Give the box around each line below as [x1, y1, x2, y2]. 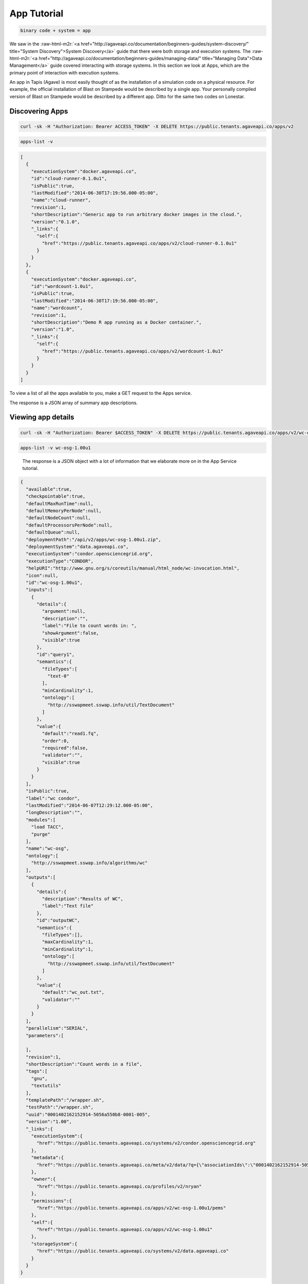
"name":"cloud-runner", [31, 197, 91, 203]
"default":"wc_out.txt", [42, 989, 105, 995]
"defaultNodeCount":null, [26, 515, 91, 521]
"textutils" [31, 1083, 62, 1089]
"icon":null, [26, 573, 59, 578]
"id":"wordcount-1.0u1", [31, 284, 94, 290]
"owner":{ [31, 1176, 56, 1182]
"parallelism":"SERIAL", [26, 1025, 88, 1031]
